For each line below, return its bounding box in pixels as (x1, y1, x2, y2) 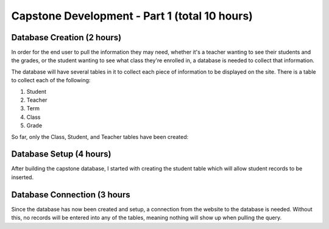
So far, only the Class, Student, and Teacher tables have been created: (11, 133, 189, 140)
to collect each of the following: (11, 77, 91, 84)
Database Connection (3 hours (11, 189, 130, 200)
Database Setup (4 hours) (11, 149, 111, 160)
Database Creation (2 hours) (11, 32, 122, 43)
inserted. (11, 174, 34, 181)
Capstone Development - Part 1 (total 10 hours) (11, 9, 253, 23)
